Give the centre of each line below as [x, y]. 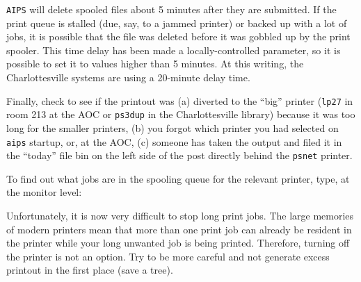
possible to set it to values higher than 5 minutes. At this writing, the [155, 64]
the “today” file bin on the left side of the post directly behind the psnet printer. [179, 155]
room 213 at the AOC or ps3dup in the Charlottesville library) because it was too [181, 114]
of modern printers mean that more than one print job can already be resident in [179, 229]
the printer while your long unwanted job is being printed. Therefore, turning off [178, 243]
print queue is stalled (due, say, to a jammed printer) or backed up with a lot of [177, 23]
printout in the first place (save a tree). [90, 270]
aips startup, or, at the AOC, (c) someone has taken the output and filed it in [174, 141]
